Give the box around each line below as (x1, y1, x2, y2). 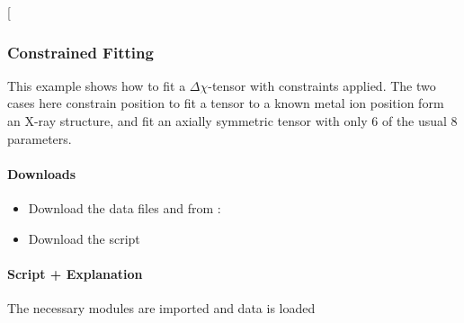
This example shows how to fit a (7, 76, 186, 94)
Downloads (7, 164, 76, 183)
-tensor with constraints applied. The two (208, 76, 436, 94)
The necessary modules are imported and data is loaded (7, 298, 316, 317)
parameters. (7, 129, 72, 148)
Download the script (28, 229, 140, 247)
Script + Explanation (7, 264, 143, 283)
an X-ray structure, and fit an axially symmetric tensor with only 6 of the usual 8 (7, 112, 458, 130)
